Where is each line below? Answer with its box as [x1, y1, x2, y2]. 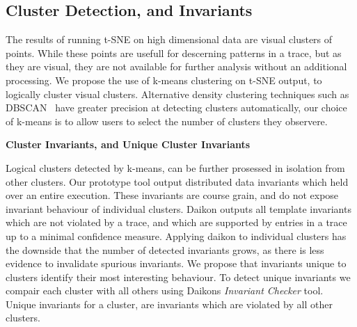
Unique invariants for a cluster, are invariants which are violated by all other [6, 296, 333, 311]
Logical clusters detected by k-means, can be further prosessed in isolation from [6, 160, 345, 175]
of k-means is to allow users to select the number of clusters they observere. [6, 113, 328, 128]
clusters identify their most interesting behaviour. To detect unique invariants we [6, 269, 351, 284]
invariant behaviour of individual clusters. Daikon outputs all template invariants [6, 201, 351, 216]
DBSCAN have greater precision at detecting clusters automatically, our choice [6, 100, 347, 115]
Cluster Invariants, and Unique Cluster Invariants [6, 137, 251, 152]
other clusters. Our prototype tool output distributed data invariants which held [6, 174, 349, 189]
